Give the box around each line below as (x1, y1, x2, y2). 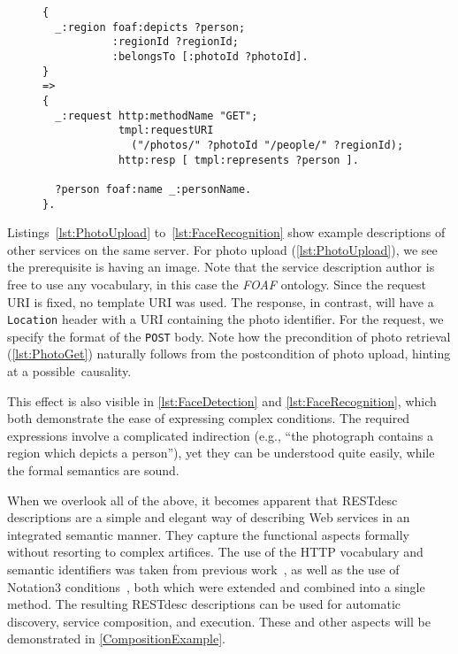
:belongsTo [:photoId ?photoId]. (111, 50, 309, 63)
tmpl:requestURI (118, 124, 214, 137)
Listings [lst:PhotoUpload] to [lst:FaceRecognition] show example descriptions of (7, 223, 446, 242)
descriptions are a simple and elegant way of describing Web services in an (7, 508, 410, 527)
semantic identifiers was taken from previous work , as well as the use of (7, 560, 400, 578)
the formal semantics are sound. (7, 461, 179, 480)
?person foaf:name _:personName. (55, 182, 252, 196)
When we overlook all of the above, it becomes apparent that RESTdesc (7, 490, 398, 509)
